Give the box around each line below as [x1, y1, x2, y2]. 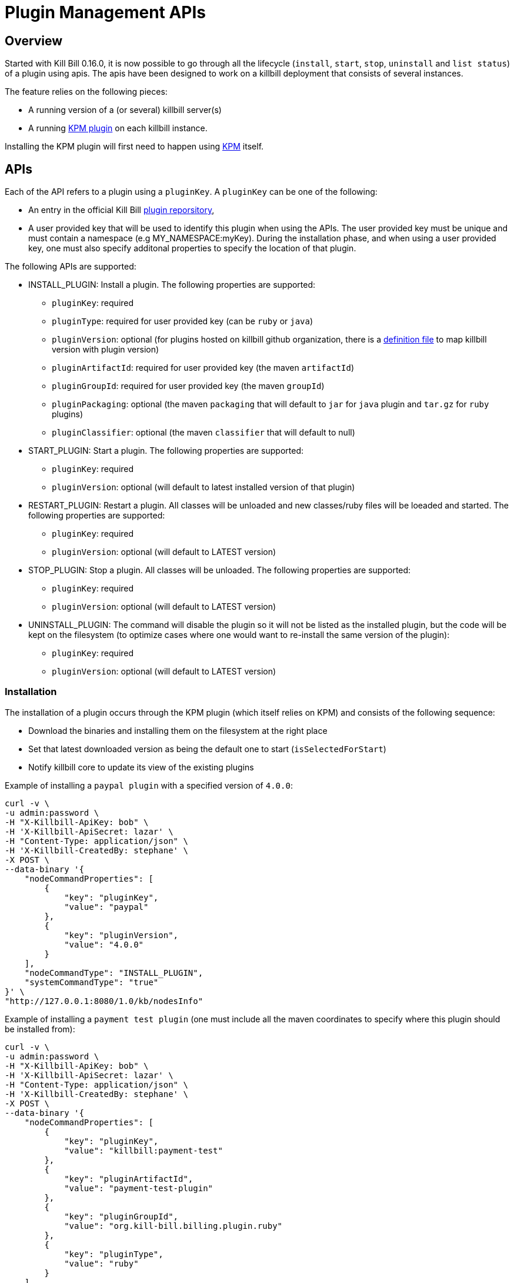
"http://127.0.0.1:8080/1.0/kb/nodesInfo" [5, 996, 203, 1006]
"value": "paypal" [64, 902, 149, 912]
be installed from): [5, 1023, 75, 1034]
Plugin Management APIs [5, 2, 206, 22]
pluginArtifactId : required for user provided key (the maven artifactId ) [52, 363, 355, 373]
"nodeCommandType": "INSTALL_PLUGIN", [24, 968, 203, 978]
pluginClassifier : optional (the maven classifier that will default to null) [52, 427, 355, 438]
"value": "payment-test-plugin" [64, 1183, 213, 1193]
